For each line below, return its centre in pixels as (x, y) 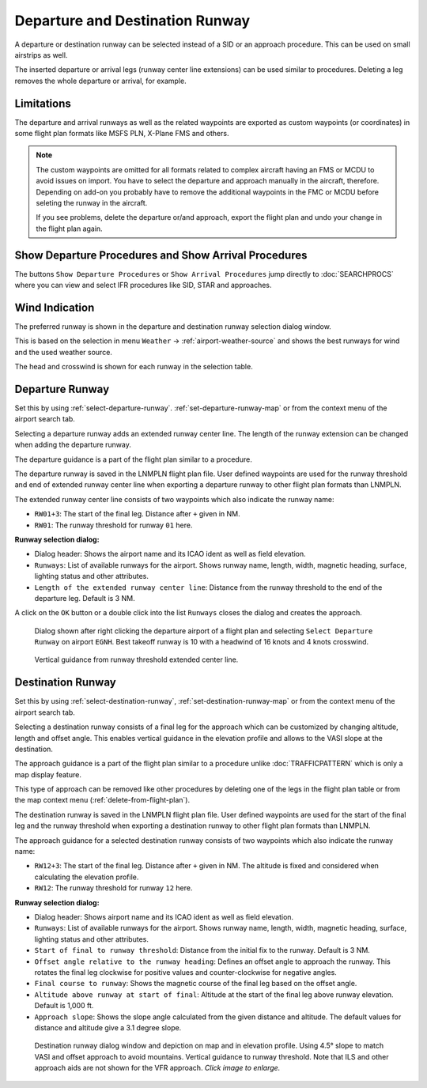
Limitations (43, 103)
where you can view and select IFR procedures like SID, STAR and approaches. (143, 285)
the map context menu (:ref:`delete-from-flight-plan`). (102, 800)
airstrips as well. (41, 55)
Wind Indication (55, 307)
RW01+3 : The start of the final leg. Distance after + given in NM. (137, 514)
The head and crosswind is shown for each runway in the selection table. (134, 367)
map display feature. (48, 774)
